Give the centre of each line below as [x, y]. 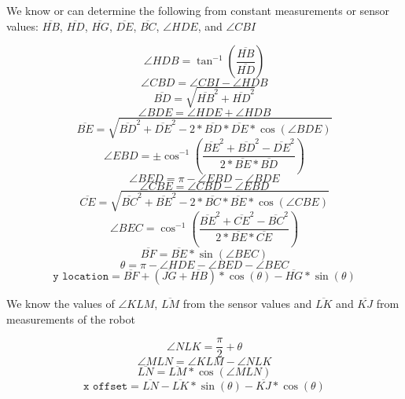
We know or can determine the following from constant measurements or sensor [198, 10]
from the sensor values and [247, 303]
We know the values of [61, 303]
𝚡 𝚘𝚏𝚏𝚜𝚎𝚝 [106, 386]
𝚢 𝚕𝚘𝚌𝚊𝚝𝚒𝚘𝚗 [81, 276]
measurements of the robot [71, 318]
